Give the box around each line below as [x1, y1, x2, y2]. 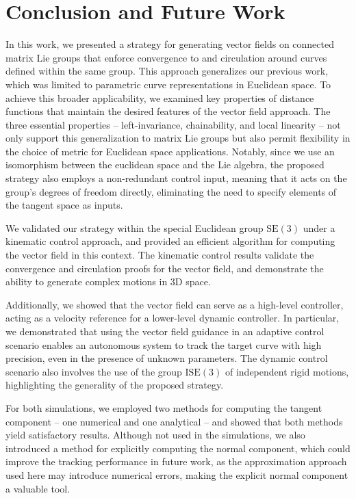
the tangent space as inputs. [5, 198, 123, 212]
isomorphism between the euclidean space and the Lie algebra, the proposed [5, 157, 325, 172]
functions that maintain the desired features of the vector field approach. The [5, 104, 331, 118]
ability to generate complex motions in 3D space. [5, 274, 211, 289]
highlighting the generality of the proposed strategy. [5, 378, 224, 392]
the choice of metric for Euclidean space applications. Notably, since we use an [5, 144, 335, 158]
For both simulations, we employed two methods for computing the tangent [5, 400, 322, 415]
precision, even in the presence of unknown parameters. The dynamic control [5, 351, 328, 365]
